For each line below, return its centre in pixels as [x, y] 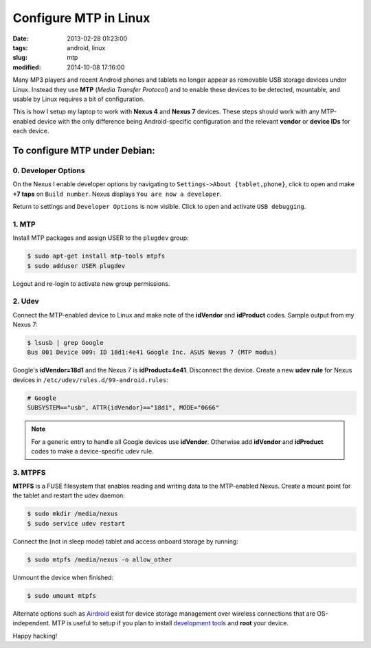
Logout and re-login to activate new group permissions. [91, 283]
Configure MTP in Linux [81, 18]
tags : [20, 47]
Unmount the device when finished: [63, 577]
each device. [31, 131]
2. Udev [26, 301]
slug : [20, 58]
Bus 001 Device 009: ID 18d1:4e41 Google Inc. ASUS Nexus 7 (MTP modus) [152, 353]
